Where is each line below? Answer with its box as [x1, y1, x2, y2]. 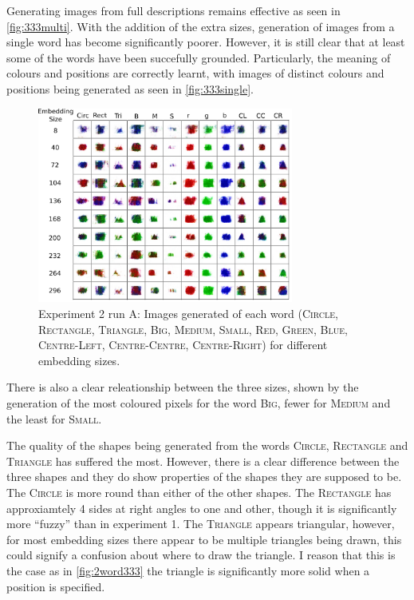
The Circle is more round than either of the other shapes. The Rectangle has [6, 483, 392, 500]
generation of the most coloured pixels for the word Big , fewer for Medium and [6, 394, 391, 411]
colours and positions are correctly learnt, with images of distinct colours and [6, 65, 384, 81]
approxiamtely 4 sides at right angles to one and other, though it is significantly [6, 499, 397, 516]
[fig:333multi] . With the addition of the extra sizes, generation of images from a [6, 18, 395, 34]
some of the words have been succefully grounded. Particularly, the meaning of [6, 49, 391, 66]
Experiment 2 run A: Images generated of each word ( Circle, [38, 305, 338, 321]
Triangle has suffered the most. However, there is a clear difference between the [6, 452, 400, 469]
